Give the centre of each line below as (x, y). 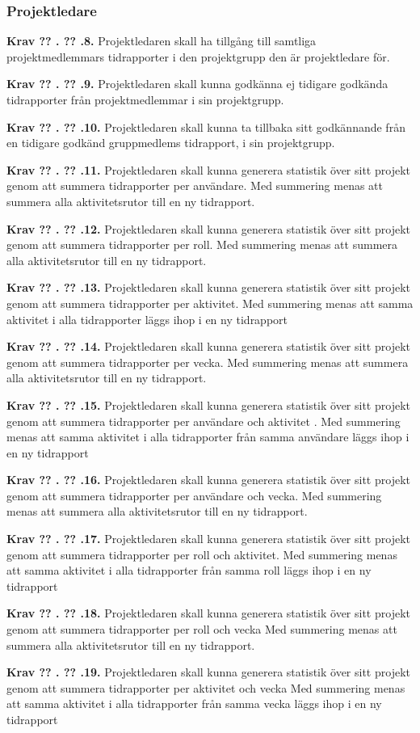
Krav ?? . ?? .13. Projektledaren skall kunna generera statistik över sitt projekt (208, 287)
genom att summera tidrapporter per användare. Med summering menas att (195, 185)
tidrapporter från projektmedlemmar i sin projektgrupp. (145, 99)
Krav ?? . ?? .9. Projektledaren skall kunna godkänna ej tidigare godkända (197, 84)
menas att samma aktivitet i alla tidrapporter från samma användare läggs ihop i (208, 437)
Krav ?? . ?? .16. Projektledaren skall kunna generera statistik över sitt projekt (208, 480)
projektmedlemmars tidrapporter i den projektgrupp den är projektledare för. (198, 56)
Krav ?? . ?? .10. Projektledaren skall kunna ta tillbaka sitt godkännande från (206, 126)
